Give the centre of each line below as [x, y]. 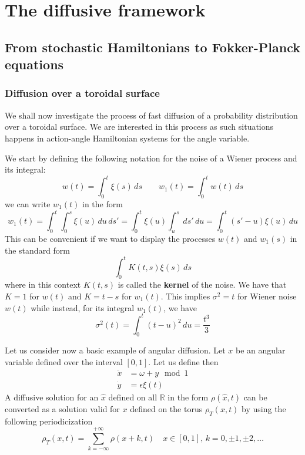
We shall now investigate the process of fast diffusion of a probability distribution [151, 115]
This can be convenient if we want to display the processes [110, 238]
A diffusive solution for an [52, 397]
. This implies [185, 296]
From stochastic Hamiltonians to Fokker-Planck [152, 47]
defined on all [133, 397]
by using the [264, 408]
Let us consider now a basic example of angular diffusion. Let [115, 350]
